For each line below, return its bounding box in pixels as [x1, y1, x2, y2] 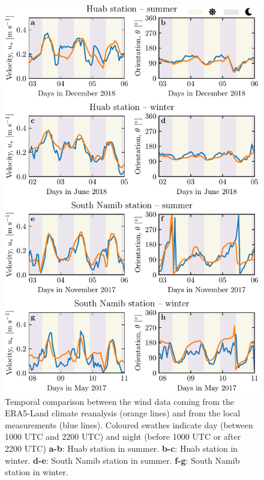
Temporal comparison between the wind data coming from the [5, 395, 235, 407]
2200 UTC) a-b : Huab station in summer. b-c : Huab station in [5, 442, 238, 455]
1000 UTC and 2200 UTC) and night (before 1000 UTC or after [5, 430, 241, 443]
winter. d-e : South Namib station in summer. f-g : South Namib [5, 454, 240, 466]
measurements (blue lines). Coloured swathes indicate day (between [5, 418, 253, 431]
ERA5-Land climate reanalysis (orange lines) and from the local [5, 407, 241, 419]
